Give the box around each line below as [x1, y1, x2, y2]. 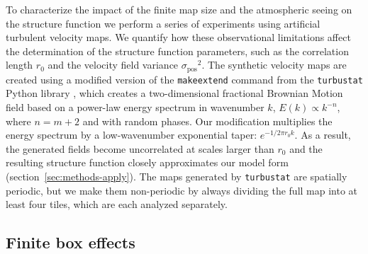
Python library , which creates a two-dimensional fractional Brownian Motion [6, 86, 343, 100]
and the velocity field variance [48, 57, 179, 72]
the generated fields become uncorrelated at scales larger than [6, 141, 274, 156]
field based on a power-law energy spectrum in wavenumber [6, 100, 264, 115]
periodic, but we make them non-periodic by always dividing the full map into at [6, 183, 358, 197]
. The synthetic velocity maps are [201, 57, 347, 72]
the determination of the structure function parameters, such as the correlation [6, 43, 349, 58]
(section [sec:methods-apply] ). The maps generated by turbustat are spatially [6, 169, 347, 184]
